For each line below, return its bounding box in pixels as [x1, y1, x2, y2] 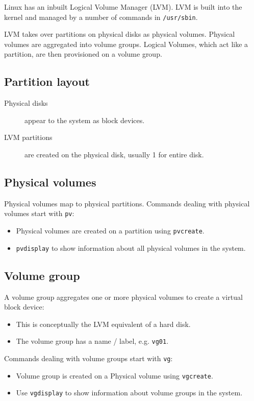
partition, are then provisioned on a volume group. [4, 49, 162, 59]
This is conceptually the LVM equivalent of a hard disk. [16, 318, 191, 329]
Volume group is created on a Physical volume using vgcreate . [16, 370, 213, 381]
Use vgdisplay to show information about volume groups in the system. [16, 387, 243, 398]
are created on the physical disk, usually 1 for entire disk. [24, 149, 204, 160]
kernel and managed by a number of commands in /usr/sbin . [4, 11, 198, 22]
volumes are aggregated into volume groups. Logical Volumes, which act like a [4, 38, 248, 49]
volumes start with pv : [4, 208, 74, 219]
